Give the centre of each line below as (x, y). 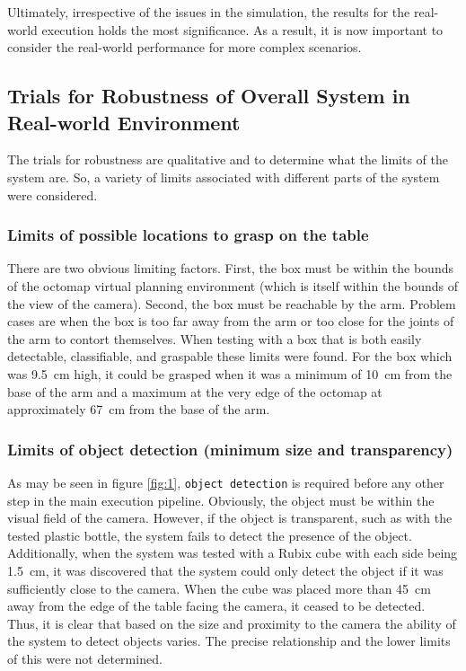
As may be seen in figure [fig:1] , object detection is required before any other (226, 482)
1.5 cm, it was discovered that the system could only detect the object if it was (225, 570)
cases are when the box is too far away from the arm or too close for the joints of (231, 321)
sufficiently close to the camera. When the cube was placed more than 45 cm (219, 588)
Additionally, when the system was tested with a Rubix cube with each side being (233, 553)
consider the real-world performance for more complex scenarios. (185, 47)
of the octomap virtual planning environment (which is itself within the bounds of (233, 285)
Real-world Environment (124, 122)
